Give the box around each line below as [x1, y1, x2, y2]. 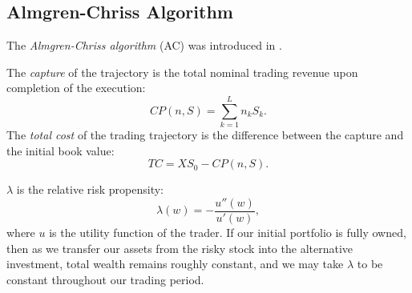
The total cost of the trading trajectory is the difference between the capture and [6, 126, 404, 143]
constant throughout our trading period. [6, 271, 204, 287]
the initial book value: [6, 142, 115, 159]
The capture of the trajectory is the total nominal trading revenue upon [6, 63, 358, 80]
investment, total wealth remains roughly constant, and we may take [6, 255, 344, 272]
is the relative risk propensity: [16, 181, 164, 198]
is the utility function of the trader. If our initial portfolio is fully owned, [49, 223, 406, 240]
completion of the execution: [6, 79, 146, 96]
